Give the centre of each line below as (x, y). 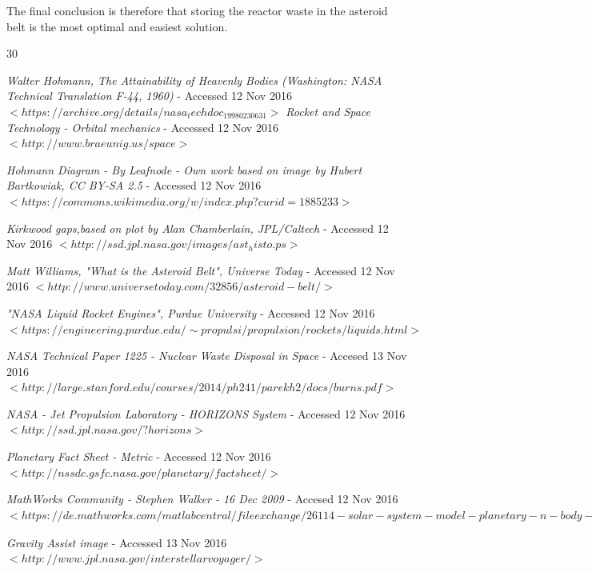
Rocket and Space (328, 111)
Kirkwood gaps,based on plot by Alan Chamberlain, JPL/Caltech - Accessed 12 (198, 228)
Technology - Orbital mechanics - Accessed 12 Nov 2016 (142, 127)
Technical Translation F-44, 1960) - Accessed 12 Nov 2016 (149, 96)
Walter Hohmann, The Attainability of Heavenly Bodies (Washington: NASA (194, 80)
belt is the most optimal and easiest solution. (117, 26)
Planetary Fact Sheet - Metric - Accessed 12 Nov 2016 (139, 456)
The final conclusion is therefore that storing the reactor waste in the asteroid (197, 10)
